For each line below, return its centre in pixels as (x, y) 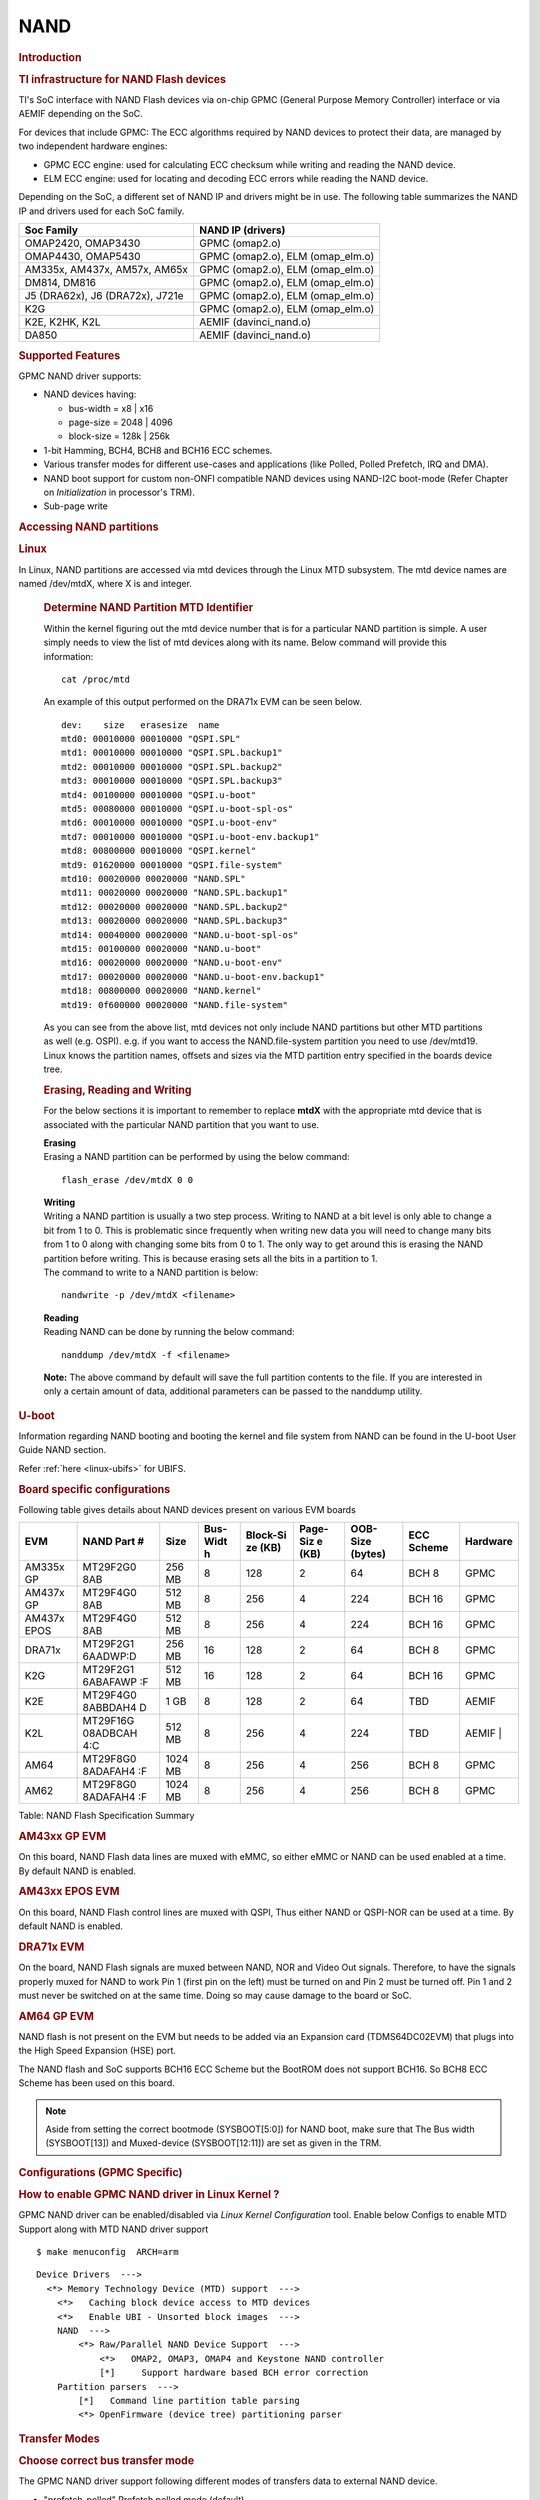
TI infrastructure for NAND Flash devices (122, 79)
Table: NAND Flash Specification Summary (106, 1816)
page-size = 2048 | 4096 (121, 422)
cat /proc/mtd (95, 679)
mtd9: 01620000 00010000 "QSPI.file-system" (172, 864)
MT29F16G (108, 1721)
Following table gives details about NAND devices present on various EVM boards (187, 1509)
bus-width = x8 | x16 (111, 408)
